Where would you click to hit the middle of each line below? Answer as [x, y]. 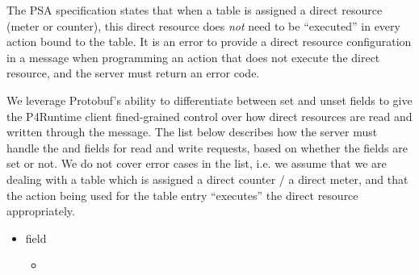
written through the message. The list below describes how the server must [192, 132]
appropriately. [41, 211]
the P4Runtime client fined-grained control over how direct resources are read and [209, 116]
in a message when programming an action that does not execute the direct [193, 57]
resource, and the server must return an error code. [133, 73]
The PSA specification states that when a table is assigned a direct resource [195, 10]
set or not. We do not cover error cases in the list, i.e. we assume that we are [197, 163]
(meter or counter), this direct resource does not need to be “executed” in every [203, 25]
